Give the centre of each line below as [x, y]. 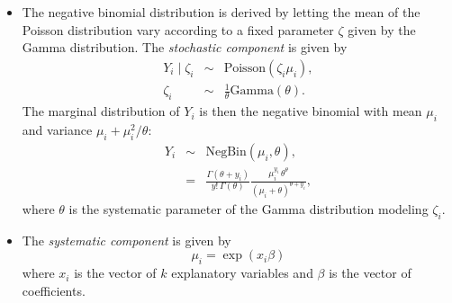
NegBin [226, 151]
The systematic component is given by [127, 240]
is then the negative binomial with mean [311, 111]
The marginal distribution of [101, 111]
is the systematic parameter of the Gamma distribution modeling [249, 208]
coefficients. [54, 290]
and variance [57, 129]
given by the [382, 29]
